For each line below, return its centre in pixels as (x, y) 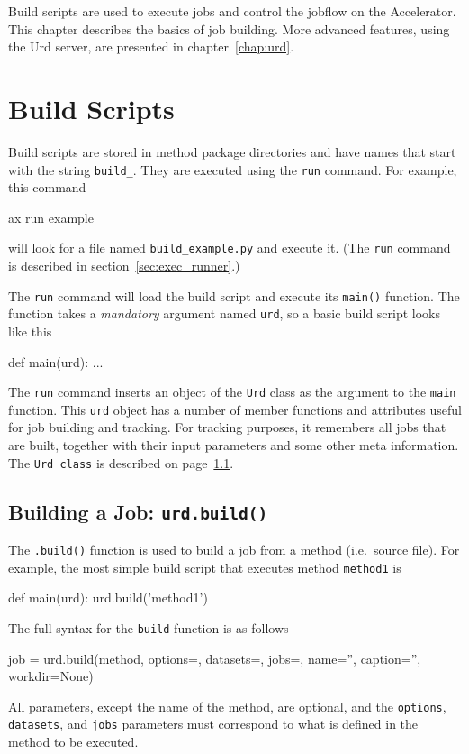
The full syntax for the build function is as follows (149, 627)
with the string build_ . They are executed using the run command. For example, (233, 169)
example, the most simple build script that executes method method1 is (205, 567)
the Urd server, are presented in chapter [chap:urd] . (151, 46)
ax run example (51, 217)
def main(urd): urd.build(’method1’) (108, 598)
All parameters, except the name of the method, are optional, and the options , (227, 706)
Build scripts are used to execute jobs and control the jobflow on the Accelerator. (232, 11)
